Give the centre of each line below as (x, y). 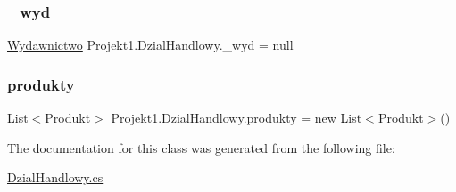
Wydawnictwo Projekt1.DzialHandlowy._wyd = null (150, 45)
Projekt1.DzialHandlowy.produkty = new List (236, 118)
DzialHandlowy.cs (55, 177)
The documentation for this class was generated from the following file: (201, 147)
